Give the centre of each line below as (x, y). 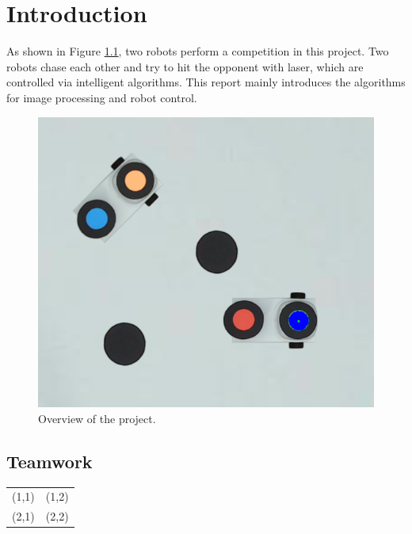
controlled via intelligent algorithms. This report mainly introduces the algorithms (206, 82)
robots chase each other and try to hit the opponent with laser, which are (185, 66)
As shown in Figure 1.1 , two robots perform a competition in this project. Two (198, 51)
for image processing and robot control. (102, 97)
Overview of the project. (97, 418)
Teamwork (50, 461)
